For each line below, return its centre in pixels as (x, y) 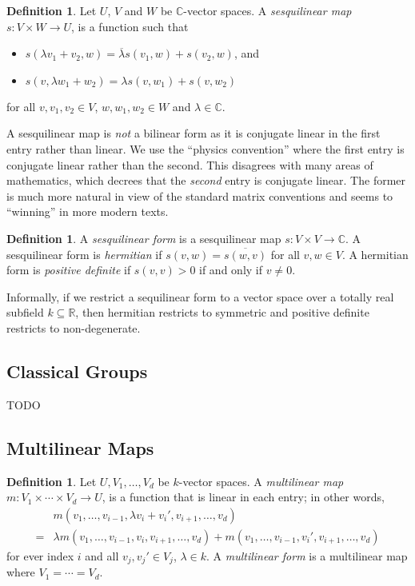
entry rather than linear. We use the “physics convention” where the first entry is (206, 148)
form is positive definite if (69, 270)
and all (102, 555)
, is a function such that (130, 26)
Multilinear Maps (80, 447)
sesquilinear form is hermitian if (84, 254)
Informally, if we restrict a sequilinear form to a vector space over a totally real (200, 296)
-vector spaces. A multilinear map (261, 481)
